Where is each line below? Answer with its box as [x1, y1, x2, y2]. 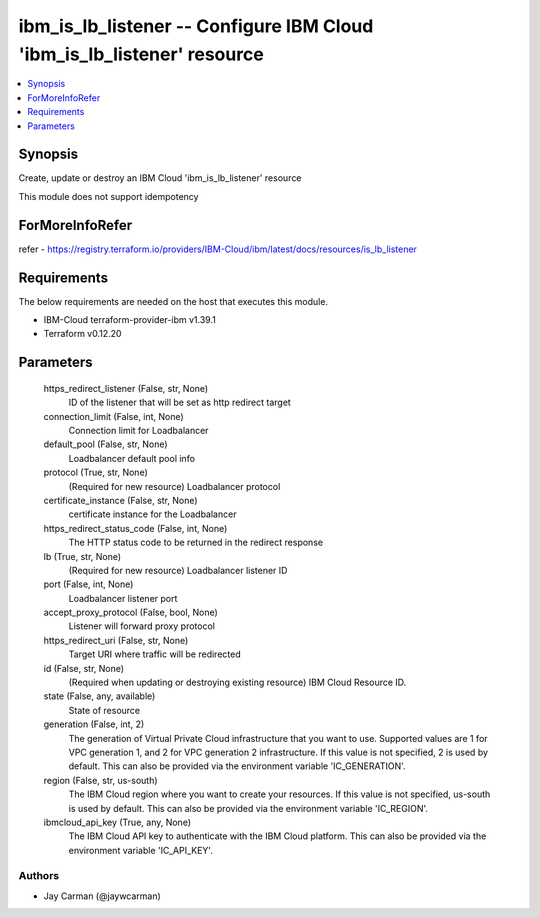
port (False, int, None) [43, 578, 134, 590]
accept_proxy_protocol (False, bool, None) [43, 606, 219, 619]
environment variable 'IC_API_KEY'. [68, 844, 214, 856]
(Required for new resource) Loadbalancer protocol [68, 480, 281, 492]
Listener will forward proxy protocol [68, 620, 215, 632]
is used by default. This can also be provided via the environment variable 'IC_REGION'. [68, 802, 429, 814]
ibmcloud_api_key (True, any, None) [43, 816, 192, 828]
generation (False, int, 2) [43, 718, 145, 730]
